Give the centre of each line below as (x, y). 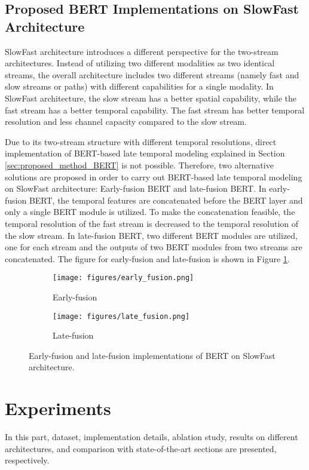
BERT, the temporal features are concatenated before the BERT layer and (166, 200)
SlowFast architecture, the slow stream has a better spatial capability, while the (151, 98)
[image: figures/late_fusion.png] (121, 316)
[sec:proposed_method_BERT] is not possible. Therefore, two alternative (139, 165)
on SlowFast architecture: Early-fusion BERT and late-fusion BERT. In (136, 188)
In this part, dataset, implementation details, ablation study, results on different (152, 437)
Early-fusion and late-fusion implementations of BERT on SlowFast (152, 355)
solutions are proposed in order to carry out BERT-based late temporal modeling (154, 176)
